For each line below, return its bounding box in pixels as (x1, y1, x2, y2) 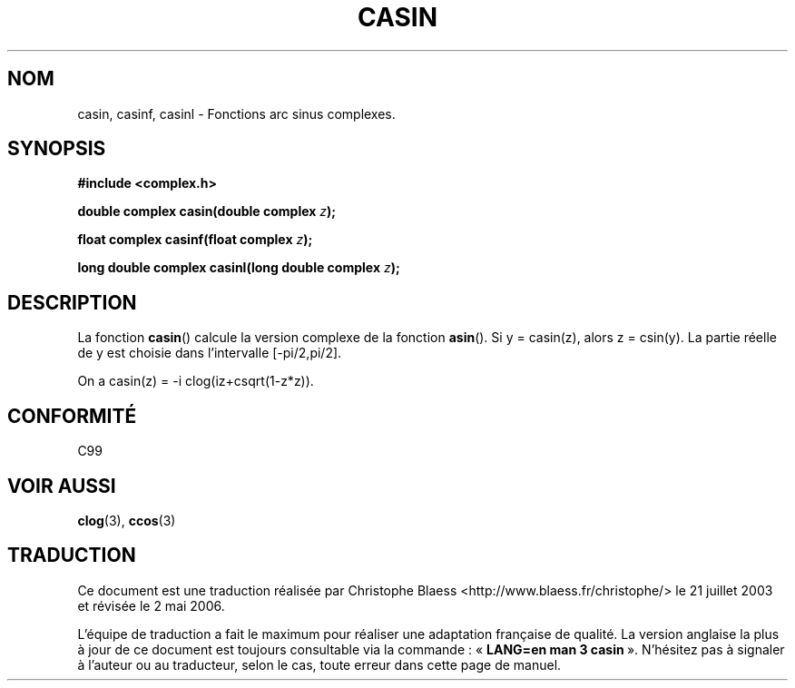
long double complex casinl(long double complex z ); (77, 260, 400, 276)
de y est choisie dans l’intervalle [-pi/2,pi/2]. (77, 345, 342, 361)
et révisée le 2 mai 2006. (77, 597, 225, 614)
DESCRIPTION (7, 290, 137, 314)
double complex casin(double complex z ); (77, 203, 337, 220)
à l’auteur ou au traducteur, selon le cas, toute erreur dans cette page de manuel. (77, 656, 562, 673)
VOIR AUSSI (7, 474, 116, 497)
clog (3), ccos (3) (77, 512, 176, 528)
